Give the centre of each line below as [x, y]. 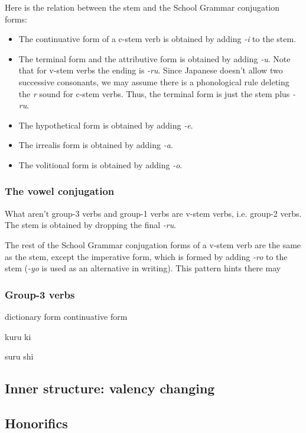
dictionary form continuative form [66, 316]
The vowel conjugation [60, 191]
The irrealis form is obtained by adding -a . [96, 145]
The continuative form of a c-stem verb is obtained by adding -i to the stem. [157, 39]
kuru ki [18, 336]
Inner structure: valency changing [110, 388]
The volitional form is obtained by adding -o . [100, 164]
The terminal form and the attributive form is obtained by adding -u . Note [154, 58]
